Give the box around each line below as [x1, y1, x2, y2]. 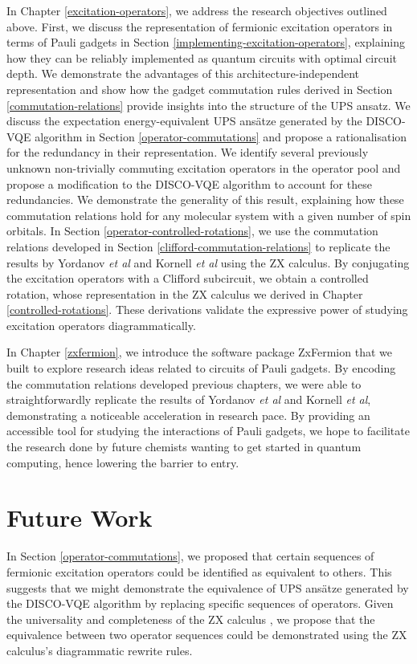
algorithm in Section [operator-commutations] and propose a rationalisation [35, 128, 407, 145]
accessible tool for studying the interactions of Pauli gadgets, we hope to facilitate [6, 422, 410, 439]
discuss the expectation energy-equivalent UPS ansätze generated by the [6, 112, 362, 129]
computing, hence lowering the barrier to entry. [6, 454, 239, 471]
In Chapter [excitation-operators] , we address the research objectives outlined [6, 2, 387, 18]
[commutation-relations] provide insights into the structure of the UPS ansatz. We [6, 96, 411, 113]
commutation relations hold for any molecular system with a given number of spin [6, 206, 411, 223]
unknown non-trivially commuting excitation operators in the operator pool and [6, 159, 401, 176]
